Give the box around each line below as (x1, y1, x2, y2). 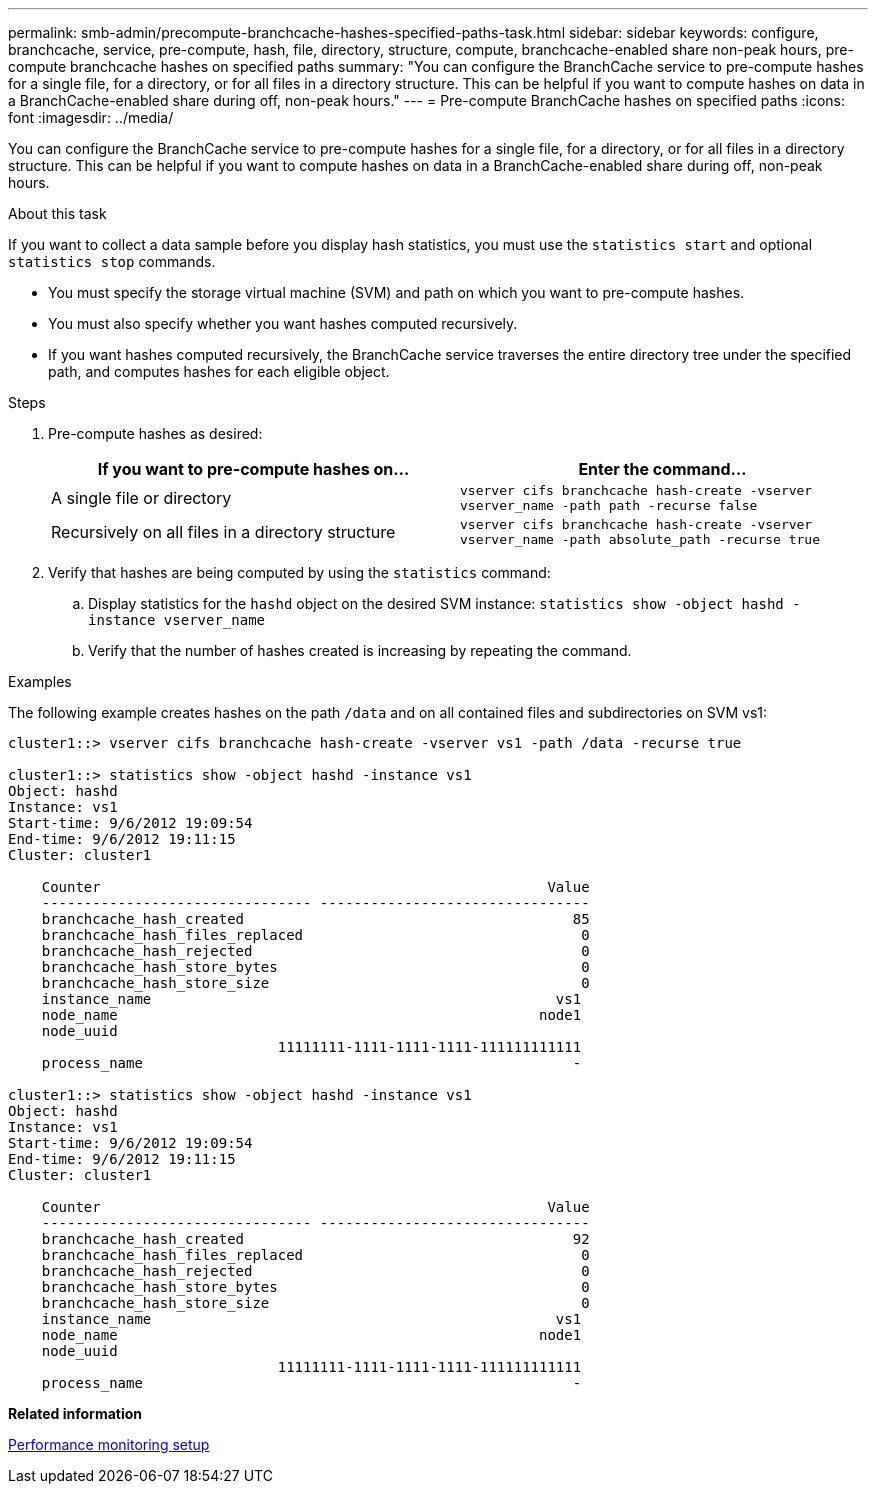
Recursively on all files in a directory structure (51, 522, 396, 542)
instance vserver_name (88, 612, 266, 628)
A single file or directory (51, 488, 232, 508)
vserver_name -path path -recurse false (460, 498, 758, 513)
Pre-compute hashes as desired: (48, 425, 263, 442)
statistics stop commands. (8, 253, 216, 270)
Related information (8, 1405, 143, 1422)
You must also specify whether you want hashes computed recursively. (48, 315, 518, 332)
